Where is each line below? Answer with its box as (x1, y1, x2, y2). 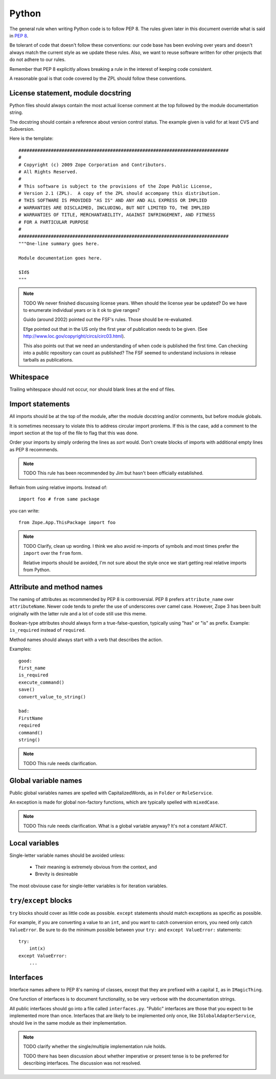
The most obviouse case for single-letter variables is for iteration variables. (9, 883, 168, 889)
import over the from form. (23, 550, 83, 556)
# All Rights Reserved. (18, 169, 78, 174)
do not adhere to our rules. (9, 56, 66, 63)
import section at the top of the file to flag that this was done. (9, 430, 139, 436)
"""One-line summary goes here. (18, 241, 100, 246)
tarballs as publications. (23, 357, 74, 363)
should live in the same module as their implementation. (9, 1020, 127, 1026)
